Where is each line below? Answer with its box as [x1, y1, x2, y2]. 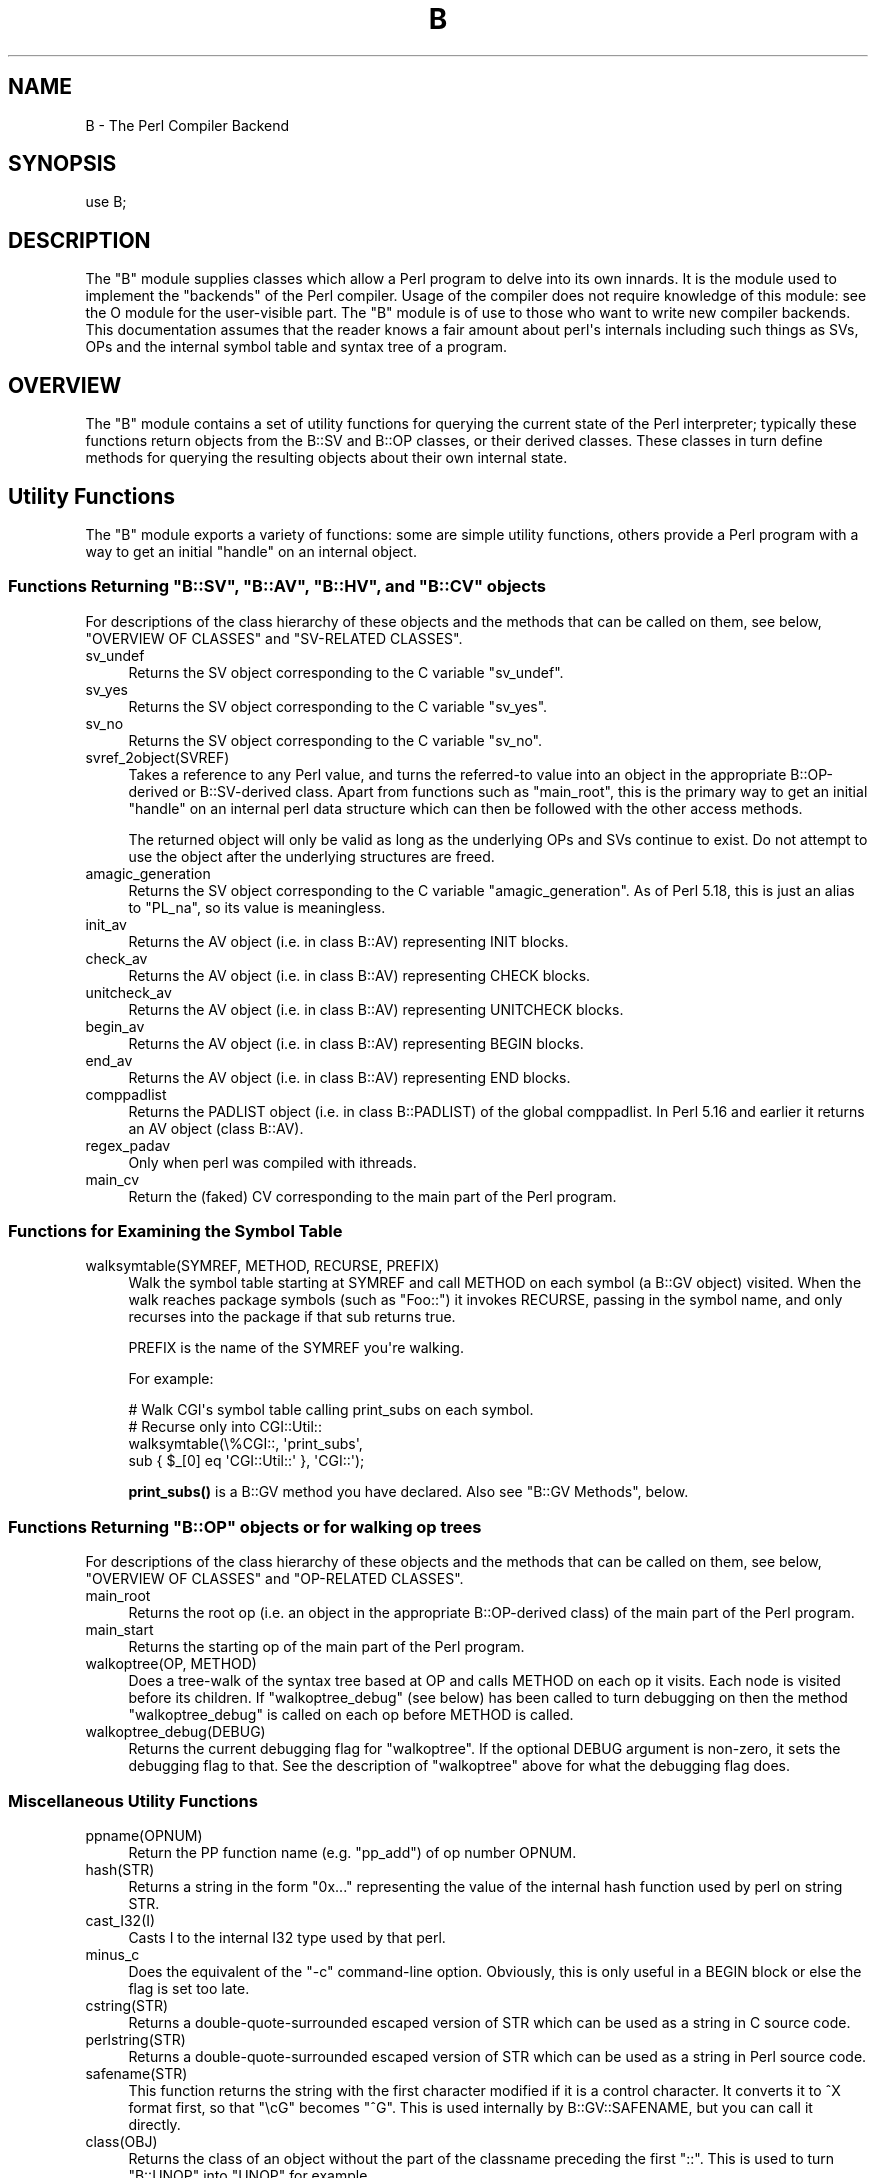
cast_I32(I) [85, 1911, 156, 1929]
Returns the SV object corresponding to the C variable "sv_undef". [128, 663, 564, 681]
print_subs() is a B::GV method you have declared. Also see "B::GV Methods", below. [128, 1483, 689, 1501]
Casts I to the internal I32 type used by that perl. [128, 1928, 446, 1946]
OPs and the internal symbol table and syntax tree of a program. [85, 338, 508, 356]
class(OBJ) [85, 2132, 158, 2150]
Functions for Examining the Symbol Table [8, 1221, 343, 1242]
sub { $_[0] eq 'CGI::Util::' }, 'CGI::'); [128, 1452, 365, 1470]
